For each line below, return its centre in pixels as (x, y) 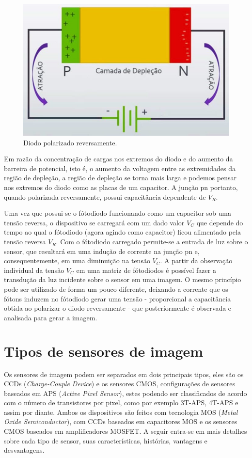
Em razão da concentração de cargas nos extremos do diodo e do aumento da (118, 159)
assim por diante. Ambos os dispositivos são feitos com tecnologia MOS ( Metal (121, 412)
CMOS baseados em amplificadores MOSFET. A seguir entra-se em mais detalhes (126, 431)
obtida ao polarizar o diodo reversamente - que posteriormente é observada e (118, 308)
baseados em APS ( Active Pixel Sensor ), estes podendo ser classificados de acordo (126, 393)
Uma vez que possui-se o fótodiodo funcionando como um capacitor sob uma (118, 213)
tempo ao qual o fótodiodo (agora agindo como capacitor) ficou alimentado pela (122, 232)
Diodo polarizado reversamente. (70, 142)
